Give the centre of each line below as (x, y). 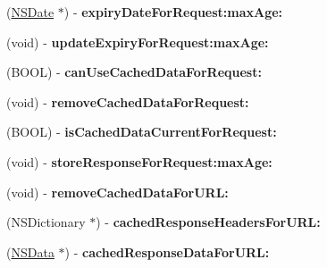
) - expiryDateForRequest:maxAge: (173, 12)
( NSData (30, 251)
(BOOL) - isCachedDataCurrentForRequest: (142, 132)
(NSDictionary (46, 222)
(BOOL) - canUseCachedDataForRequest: (134, 72)
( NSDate (30, 12)
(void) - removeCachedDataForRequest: (128, 101)
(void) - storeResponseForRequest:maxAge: (139, 161)
